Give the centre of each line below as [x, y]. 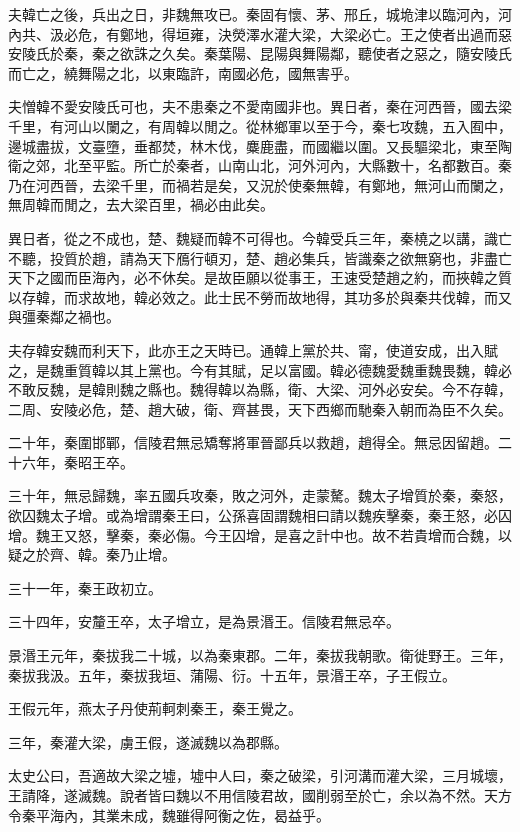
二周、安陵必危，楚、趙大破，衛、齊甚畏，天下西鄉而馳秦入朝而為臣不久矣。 [260, 408]
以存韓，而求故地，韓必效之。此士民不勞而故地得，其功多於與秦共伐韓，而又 [260, 296]
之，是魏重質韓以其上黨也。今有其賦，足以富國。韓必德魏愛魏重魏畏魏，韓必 [260, 369]
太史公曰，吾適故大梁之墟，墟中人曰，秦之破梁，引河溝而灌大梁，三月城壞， [260, 775]
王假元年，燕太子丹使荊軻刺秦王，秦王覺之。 [155, 708]
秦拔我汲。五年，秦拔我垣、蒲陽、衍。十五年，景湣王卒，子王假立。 [232, 674]
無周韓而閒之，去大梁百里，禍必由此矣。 [141, 204]
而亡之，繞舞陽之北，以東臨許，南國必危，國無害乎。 [183, 72]
